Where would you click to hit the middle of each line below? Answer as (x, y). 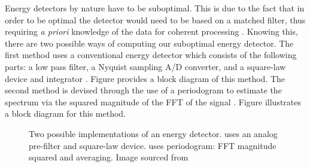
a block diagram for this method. (66, 113)
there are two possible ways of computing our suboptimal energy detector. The (149, 43)
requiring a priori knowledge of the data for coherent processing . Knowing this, (151, 31)
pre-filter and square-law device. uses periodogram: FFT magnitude (153, 145)
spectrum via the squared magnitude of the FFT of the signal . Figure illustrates (153, 101)
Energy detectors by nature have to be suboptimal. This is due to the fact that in (155, 8)
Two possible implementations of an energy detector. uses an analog (153, 133)
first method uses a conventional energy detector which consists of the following (151, 55)
